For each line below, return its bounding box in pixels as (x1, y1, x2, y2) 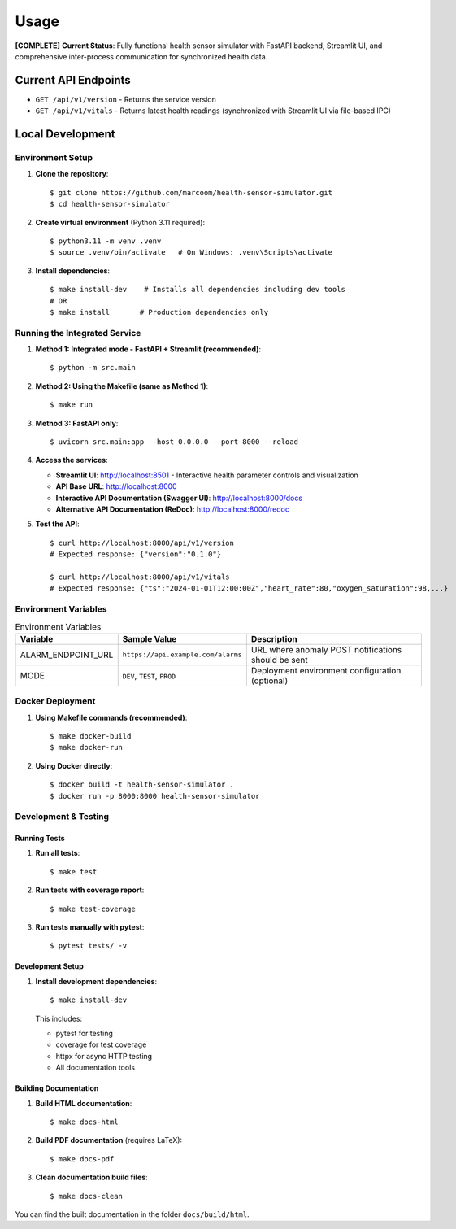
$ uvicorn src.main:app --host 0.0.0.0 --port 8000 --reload (50, 438, 298, 447)
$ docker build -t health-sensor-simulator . (50, 780, 235, 789)
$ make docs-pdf (50, 1154, 115, 1163)
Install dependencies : (35, 265, 110, 276)
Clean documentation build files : (35, 1172, 148, 1183)
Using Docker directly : (35, 760, 113, 770)
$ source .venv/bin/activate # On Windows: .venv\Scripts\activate (50, 248, 333, 257)
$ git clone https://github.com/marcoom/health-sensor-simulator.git (50, 188, 333, 197)
